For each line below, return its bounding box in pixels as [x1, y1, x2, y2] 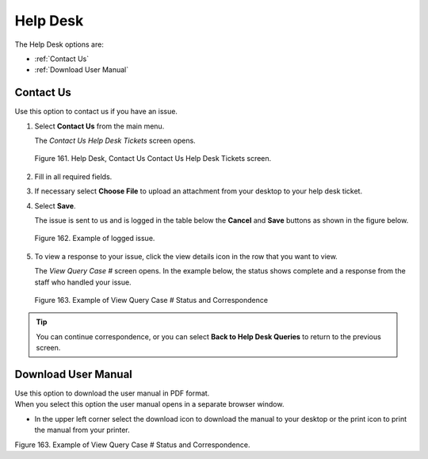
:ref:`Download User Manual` [34, 65, 129, 75]
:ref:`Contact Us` [34, 54, 90, 63]
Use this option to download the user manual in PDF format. [14, 388, 210, 398]
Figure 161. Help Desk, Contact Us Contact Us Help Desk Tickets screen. [34, 154, 272, 163]
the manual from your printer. [34, 425, 130, 435]
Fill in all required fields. [34, 171, 113, 182]
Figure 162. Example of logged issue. [34, 234, 155, 243]
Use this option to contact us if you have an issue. [14, 107, 178, 117]
